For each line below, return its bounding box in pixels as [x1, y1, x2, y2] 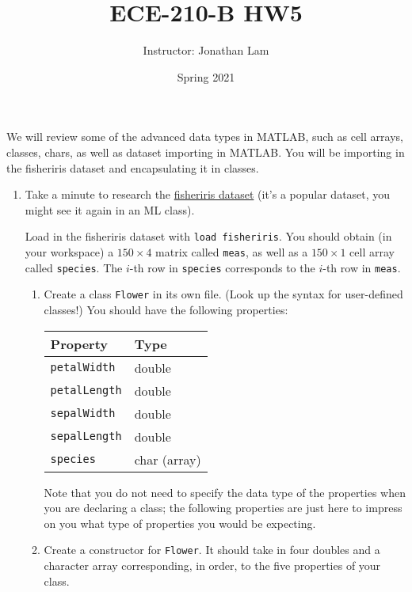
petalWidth [50, 361, 116, 374]
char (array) [134, 450, 201, 469]
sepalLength [50, 430, 122, 442]
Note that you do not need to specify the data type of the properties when [44, 484, 406, 500]
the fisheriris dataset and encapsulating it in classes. [6, 159, 259, 176]
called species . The [25, 259, 123, 275]
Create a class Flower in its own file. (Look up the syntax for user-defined [44, 286, 403, 302]
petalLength [50, 384, 122, 397]
